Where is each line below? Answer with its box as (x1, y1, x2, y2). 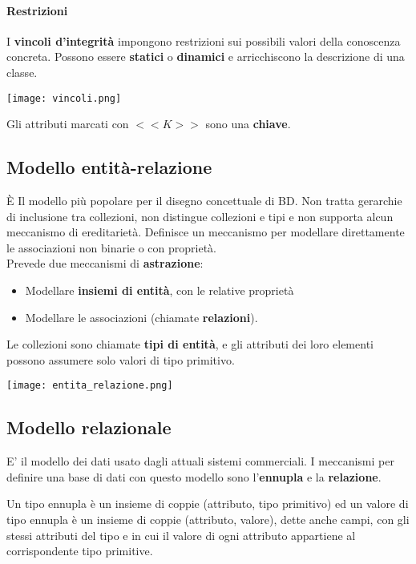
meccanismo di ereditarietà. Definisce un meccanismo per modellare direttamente (6, 224, 405, 240)
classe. (6, 63, 38, 80)
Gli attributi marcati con (6, 115, 129, 132)
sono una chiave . (205, 115, 291, 132)
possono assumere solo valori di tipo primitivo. (6, 351, 235, 368)
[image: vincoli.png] (6, 92, 122, 104)
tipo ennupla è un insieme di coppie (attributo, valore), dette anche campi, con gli (6, 511, 410, 528)
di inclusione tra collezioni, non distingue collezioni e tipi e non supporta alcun (6, 207, 394, 224)
